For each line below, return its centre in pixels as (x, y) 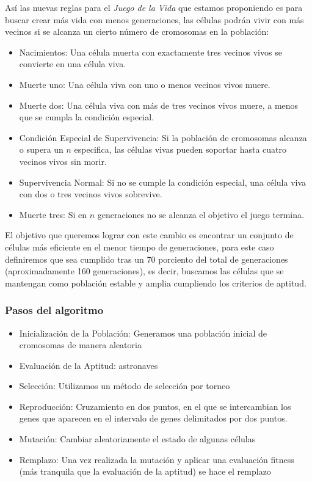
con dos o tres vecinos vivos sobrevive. (91, 194)
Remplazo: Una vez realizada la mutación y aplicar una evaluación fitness (157, 459)
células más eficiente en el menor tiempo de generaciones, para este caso (140, 246)
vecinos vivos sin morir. (63, 161)
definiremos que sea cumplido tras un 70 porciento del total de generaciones (147, 259)
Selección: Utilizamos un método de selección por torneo (125, 386)
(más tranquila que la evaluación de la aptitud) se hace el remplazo (145, 471)
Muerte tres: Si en (53, 214)
